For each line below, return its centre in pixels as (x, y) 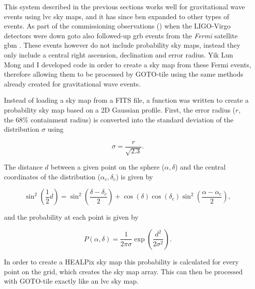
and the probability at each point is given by (71, 217)
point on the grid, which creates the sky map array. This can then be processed (123, 271)
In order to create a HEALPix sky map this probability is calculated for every (121, 261)
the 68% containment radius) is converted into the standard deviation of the (119, 119)
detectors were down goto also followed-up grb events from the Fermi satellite (121, 35)
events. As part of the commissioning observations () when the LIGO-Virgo (117, 26)
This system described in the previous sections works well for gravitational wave (125, 6)
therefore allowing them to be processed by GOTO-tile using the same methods (124, 74)
